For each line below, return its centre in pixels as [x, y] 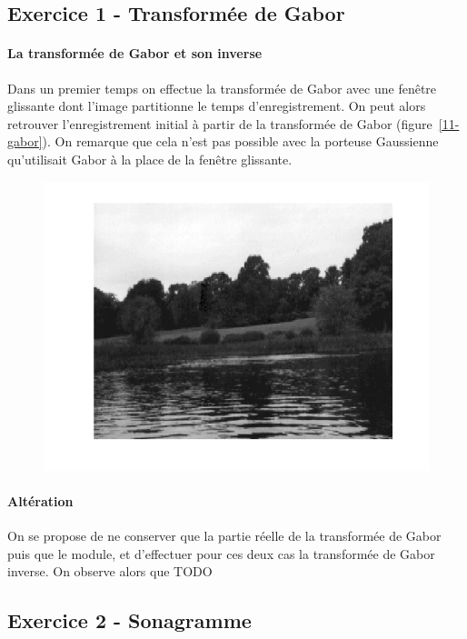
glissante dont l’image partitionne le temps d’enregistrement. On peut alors [217, 106]
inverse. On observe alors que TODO [110, 571]
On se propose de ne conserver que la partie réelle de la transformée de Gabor [224, 535]
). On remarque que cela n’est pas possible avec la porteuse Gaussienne [240, 141]
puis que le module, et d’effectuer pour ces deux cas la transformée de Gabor [221, 553]
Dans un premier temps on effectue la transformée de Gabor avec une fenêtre [222, 88]
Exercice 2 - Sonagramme [129, 620]
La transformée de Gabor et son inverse [135, 53]
